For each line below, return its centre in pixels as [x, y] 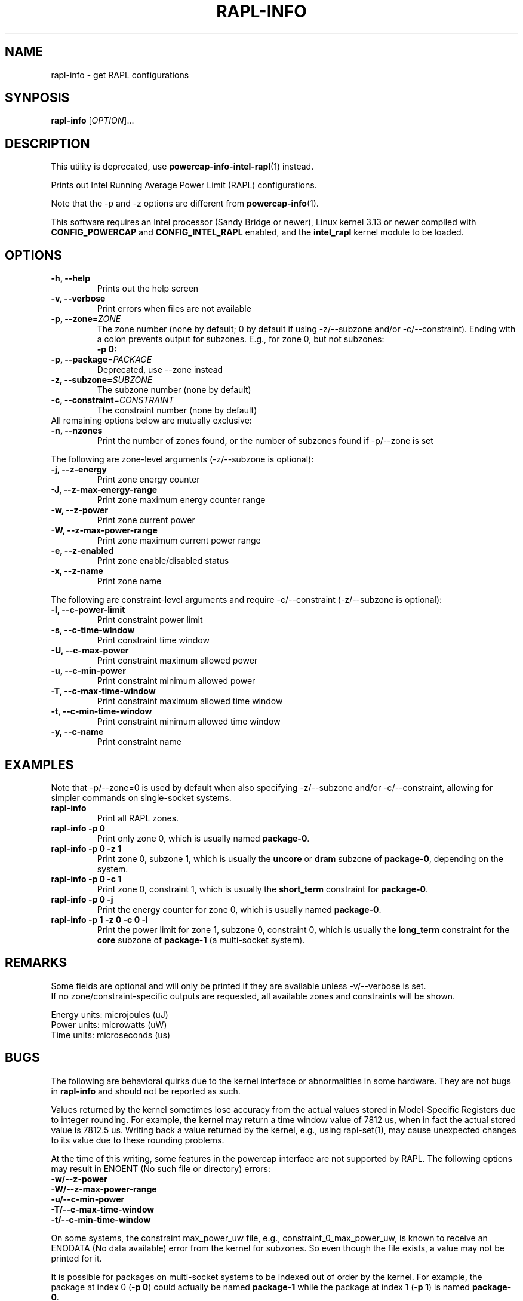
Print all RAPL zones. [138, 818]
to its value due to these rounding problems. [138, 1140]
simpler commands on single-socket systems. [141, 797]
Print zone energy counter [148, 480]
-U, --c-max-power [90, 650]
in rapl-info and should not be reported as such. [146, 1091]
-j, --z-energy [79, 470]
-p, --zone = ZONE [86, 319]
